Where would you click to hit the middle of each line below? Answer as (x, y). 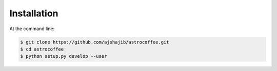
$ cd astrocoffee (42, 49)
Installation (34, 13)
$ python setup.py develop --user (64, 56)
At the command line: (32, 29)
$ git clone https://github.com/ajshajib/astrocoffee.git (95, 42)
